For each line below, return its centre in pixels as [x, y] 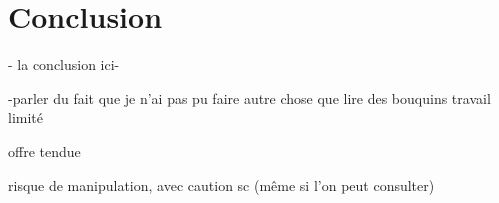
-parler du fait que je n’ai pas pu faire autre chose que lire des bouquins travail [249, 97]
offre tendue [44, 150]
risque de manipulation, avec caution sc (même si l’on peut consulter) [221, 184]
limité [25, 117]
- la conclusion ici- [64, 64]
